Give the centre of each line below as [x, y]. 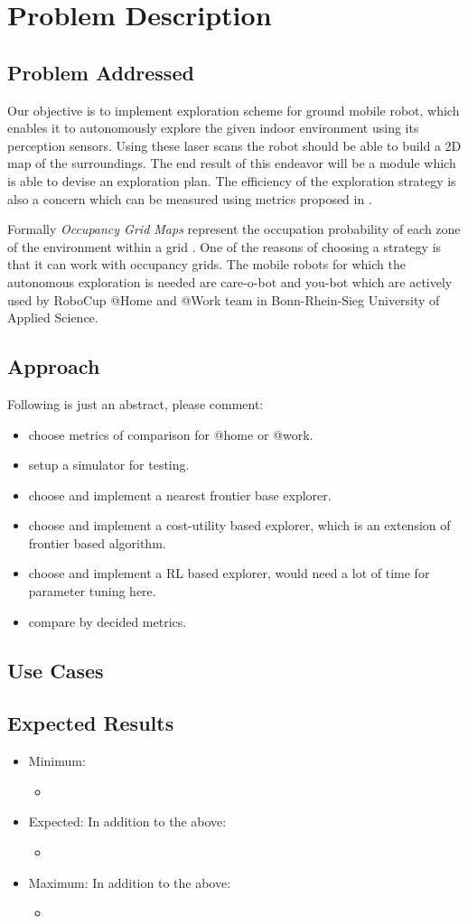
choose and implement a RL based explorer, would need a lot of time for [229, 573]
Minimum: [57, 761]
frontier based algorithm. [97, 542]
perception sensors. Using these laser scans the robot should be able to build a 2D [234, 145]
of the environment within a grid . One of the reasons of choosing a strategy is [225, 246]
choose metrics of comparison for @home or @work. [171, 434]
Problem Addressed [101, 72]
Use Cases [56, 670]
